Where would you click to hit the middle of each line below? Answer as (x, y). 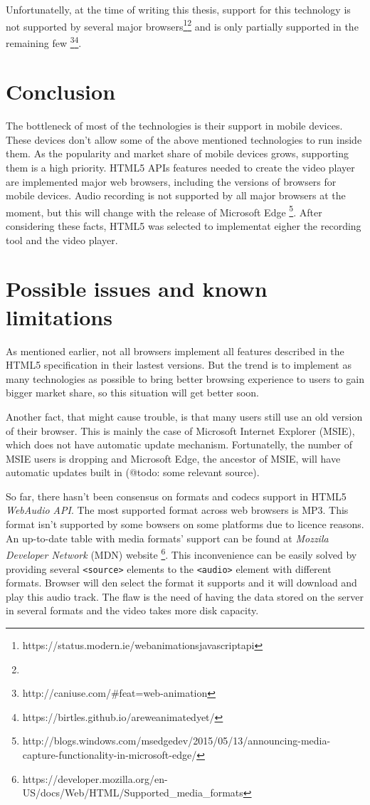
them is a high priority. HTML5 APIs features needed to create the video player (180, 167)
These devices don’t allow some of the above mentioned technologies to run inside (184, 139)
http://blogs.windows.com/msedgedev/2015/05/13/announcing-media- (176, 741)
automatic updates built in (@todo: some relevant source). (133, 472)
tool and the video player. (62, 240)
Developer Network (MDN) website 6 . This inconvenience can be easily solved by (181, 553)
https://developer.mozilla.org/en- (95, 778)
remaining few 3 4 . (44, 41)
